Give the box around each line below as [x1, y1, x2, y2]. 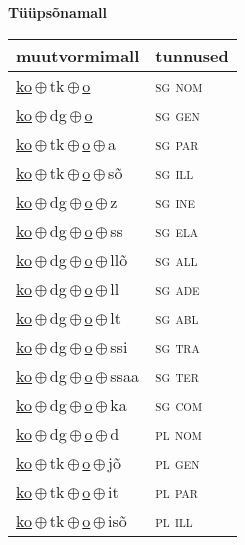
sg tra [155, 334, 200, 358]
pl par [155, 479, 198, 503]
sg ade [155, 276, 200, 300]
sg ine [155, 189, 196, 213]
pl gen [155, 450, 200, 474]
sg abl [155, 305, 199, 329]
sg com [155, 392, 202, 416]
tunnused [155, 43, 229, 67]
